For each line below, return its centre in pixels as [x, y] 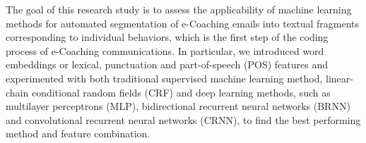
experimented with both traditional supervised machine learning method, [164, 78]
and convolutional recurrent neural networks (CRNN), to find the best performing [183, 119]
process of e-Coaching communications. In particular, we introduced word [165, 50]
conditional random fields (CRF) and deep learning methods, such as [181, 92]
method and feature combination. [78, 133]
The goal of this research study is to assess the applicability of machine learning [179, 9]
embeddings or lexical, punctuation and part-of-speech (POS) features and [167, 64]
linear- [340, 78]
